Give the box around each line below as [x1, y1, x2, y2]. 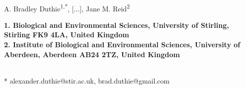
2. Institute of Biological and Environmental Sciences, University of [4, 39, 241, 50]
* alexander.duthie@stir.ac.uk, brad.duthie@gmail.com [4, 75, 170, 86]
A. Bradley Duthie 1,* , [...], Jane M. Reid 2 [4, 1, 130, 13]
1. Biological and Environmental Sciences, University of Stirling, [4, 19, 229, 30]
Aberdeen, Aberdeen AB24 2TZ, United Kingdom [4, 49, 180, 59]
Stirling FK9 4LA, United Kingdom [4, 29, 129, 40]
